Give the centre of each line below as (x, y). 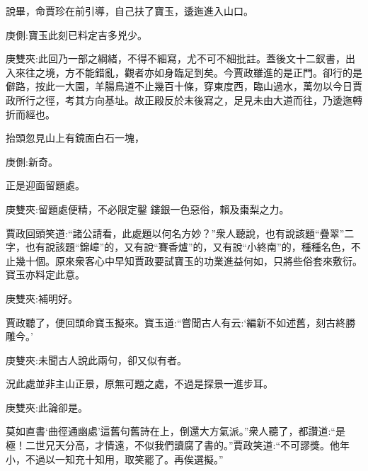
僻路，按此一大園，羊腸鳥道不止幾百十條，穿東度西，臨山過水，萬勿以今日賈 (184, 86)
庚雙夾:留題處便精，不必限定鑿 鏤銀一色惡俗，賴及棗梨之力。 (148, 209)
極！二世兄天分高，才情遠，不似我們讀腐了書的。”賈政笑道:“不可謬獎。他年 (178, 445)
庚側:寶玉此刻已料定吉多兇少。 (76, 34)
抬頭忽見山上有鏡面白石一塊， (75, 138)
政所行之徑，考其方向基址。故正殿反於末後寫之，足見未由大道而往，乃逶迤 (179, 100)
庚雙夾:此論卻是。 (47, 407)
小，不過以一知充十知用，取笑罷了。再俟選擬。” (115, 459)
